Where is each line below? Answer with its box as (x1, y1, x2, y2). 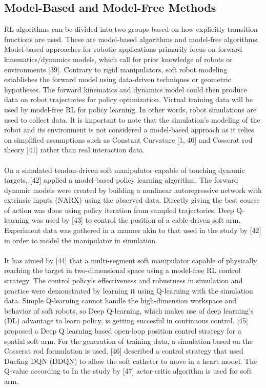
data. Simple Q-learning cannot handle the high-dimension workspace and (4, 295, 236, 306)
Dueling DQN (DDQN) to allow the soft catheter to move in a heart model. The (4, 355, 257, 366)
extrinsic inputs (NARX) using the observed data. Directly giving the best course (4, 195, 260, 205)
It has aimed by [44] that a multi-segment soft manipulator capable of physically (4, 255, 257, 265)
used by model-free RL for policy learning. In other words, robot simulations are (4, 104, 257, 114)
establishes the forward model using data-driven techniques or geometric (4, 74, 231, 85)
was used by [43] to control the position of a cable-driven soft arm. (31, 215, 241, 225)
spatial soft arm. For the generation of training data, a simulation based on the (4, 335, 253, 346)
